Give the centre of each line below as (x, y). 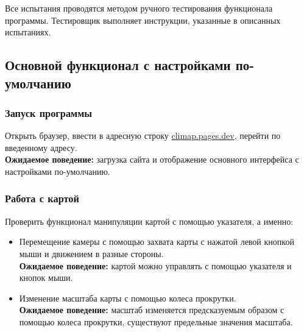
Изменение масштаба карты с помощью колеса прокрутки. (128, 298)
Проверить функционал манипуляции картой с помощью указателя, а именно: (149, 221)
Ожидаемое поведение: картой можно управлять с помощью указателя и (155, 265)
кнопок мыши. (46, 277)
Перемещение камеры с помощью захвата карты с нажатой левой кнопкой (157, 242)
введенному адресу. (41, 147)
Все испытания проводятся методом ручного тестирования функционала (139, 8)
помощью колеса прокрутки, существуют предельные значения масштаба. (156, 321)
